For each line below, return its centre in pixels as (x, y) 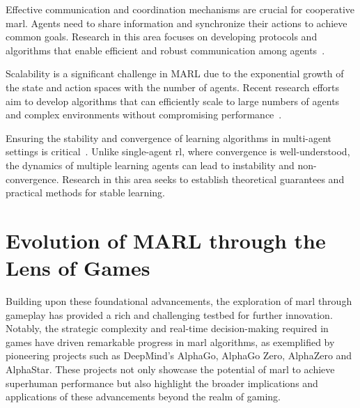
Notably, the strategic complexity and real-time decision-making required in (167, 328)
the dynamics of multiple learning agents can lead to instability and (150, 165)
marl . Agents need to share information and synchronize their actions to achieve (177, 23)
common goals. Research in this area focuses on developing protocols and (162, 37)
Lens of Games (78, 268)
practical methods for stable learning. (85, 193)
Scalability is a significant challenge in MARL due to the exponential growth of (175, 73)
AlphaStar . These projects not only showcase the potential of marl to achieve (170, 369)
